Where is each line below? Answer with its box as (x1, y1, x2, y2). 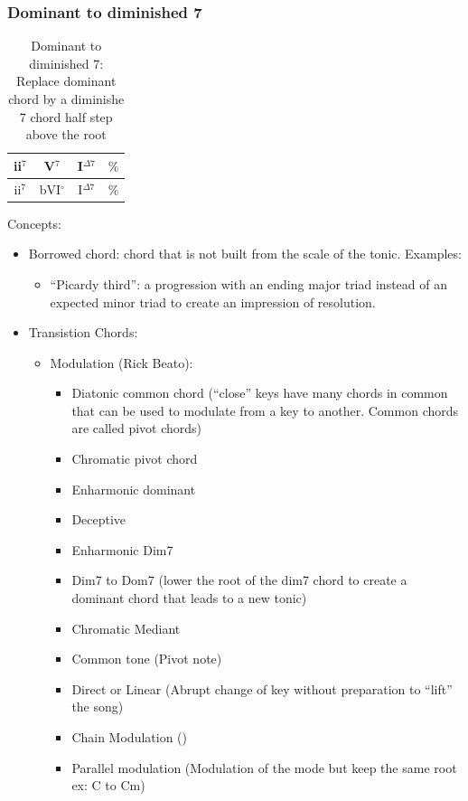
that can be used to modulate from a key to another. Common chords (71, 400, 459, 419)
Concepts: (7, 213, 61, 232)
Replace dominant (16, 71, 117, 90)
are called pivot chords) (71, 419, 202, 438)
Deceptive (71, 510, 126, 529)
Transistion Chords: (28, 323, 138, 342)
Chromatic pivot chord (71, 449, 198, 468)
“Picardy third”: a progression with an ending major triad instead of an (50, 274, 447, 293)
